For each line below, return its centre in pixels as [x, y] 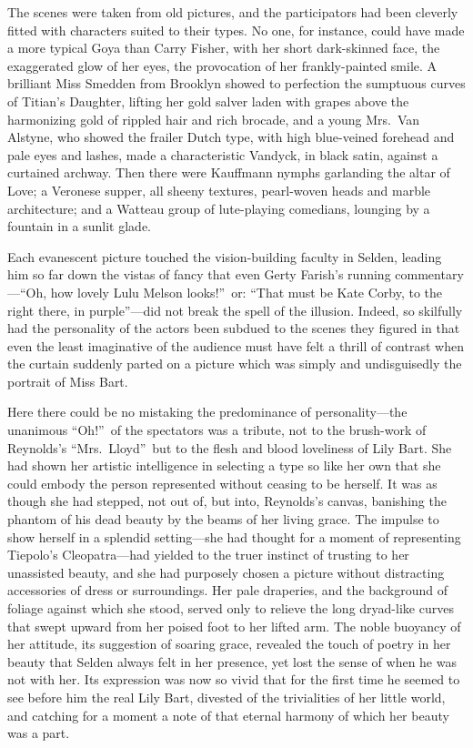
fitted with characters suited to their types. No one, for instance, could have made [236, 30]
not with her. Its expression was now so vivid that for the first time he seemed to [234, 679]
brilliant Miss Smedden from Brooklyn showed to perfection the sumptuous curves [236, 83]
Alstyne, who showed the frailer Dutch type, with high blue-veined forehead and [231, 137]
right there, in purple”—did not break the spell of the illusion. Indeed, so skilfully [235, 310]
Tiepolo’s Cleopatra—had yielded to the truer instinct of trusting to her [208, 555]
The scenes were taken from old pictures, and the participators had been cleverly [233, 12]
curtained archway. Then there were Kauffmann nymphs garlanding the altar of [229, 172]
